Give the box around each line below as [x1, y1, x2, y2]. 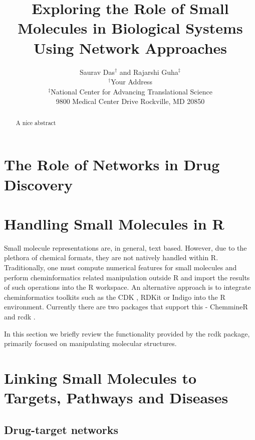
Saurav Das [80, 66, 115, 77]
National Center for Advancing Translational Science [51, 86, 212, 96]
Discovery [4, 174, 73, 194]
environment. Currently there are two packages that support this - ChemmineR [4, 301, 248, 312]
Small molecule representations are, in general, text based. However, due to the [4, 242, 247, 253]
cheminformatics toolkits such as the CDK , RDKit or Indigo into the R [4, 291, 225, 302]
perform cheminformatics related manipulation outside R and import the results [4, 272, 250, 282]
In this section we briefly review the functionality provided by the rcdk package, [4, 328, 250, 339]
